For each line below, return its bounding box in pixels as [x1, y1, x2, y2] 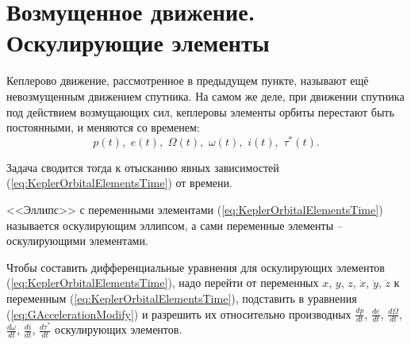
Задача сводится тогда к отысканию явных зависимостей [6, 159, 279, 175]
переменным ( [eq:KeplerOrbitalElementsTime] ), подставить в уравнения [6, 289, 357, 306]
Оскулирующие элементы [6, 26, 270, 59]
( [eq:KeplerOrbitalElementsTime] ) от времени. [6, 174, 232, 191]
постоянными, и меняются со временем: [6, 119, 200, 136]
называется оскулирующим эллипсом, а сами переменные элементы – [6, 216, 343, 233]
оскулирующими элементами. [6, 232, 148, 249]
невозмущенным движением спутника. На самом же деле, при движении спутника [6, 87, 405, 104]
